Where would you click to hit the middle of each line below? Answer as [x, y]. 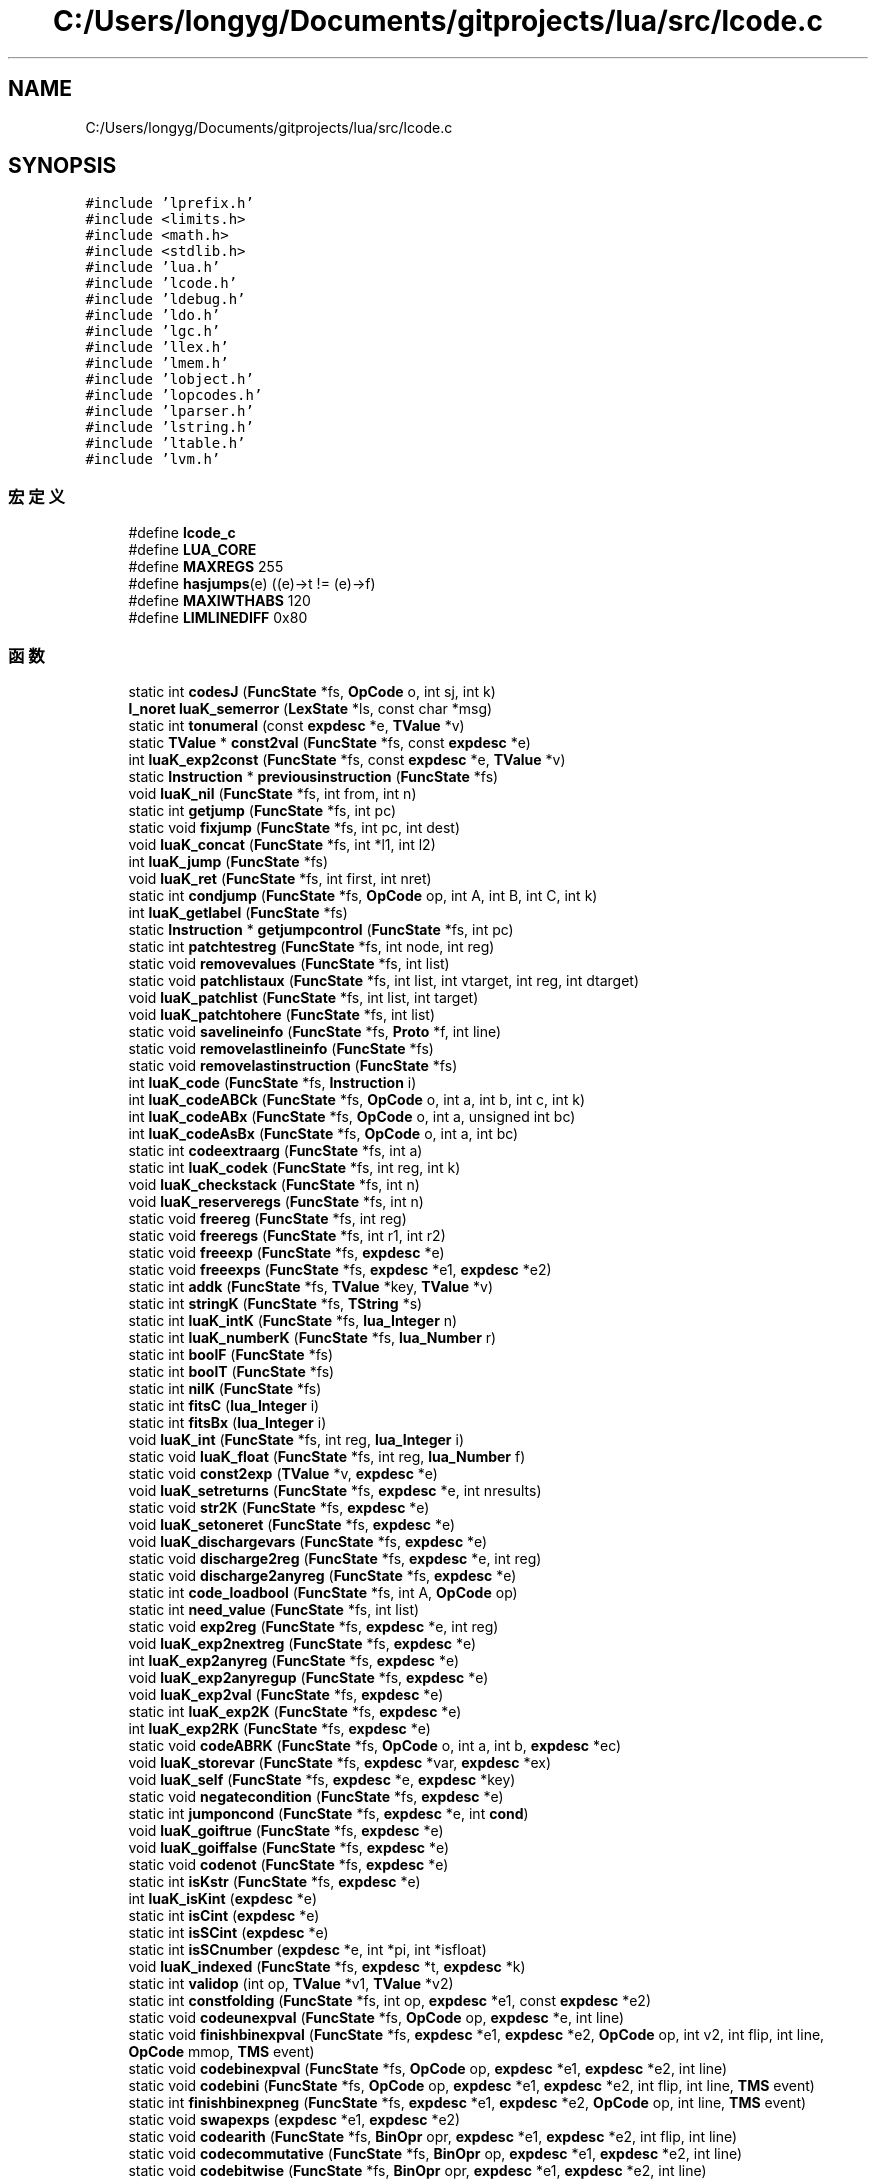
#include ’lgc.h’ [153, 331]
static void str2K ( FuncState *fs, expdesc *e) [279, 1507]
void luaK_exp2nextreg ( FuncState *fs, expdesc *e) [302, 1643]
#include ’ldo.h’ [153, 315]
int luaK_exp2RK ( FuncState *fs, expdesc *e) [279, 1728]
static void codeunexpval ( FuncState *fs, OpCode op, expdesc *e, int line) [376, 2017]
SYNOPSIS [62, 166]
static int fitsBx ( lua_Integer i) [227, 1422]
